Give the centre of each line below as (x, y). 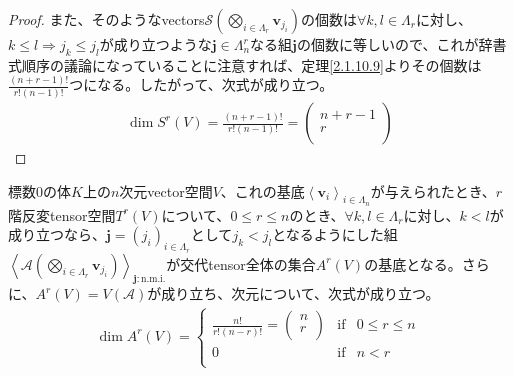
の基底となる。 (413, 263)
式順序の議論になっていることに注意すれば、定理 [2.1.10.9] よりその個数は (245, 64)
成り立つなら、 (57, 234)
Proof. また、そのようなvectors (106, 19)
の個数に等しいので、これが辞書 (402, 44)
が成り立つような (155, 44)
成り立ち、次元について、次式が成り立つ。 (300, 293)
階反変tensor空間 (62, 214)
